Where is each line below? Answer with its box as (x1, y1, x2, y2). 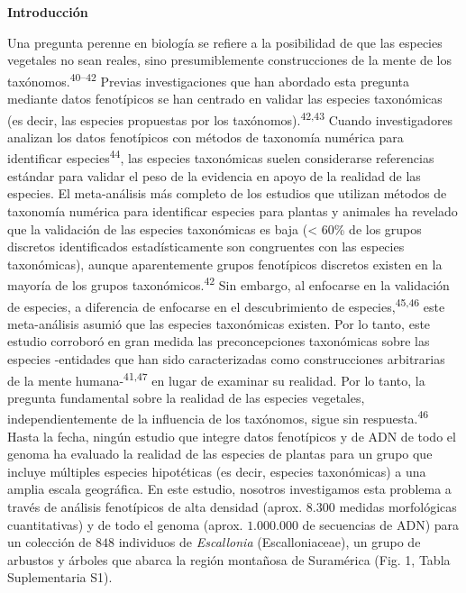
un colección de (7, 533, 92, 552)
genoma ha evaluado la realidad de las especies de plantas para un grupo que (7, 444, 433, 463)
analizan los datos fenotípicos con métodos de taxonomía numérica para (7, 127, 404, 146)
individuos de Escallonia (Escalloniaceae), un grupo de (118, 533, 421, 552)
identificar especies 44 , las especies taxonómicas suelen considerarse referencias (7, 146, 434, 168)
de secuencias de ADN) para (302, 515, 460, 534)
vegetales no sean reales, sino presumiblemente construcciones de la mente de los (7, 50, 452, 69)
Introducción (7, 3, 88, 21)
